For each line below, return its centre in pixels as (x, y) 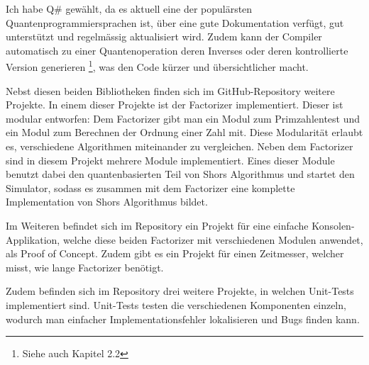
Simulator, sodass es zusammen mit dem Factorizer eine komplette (150, 187)
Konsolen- (333, 225)
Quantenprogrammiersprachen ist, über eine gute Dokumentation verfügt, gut (175, 22)
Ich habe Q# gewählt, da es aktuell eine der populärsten (129, 9)
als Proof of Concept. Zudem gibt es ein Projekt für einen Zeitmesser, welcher (175, 253)
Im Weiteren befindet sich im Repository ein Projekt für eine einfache (157, 225)
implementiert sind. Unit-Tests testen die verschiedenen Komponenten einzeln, (176, 304)
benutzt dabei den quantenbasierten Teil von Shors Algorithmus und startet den (180, 174)
